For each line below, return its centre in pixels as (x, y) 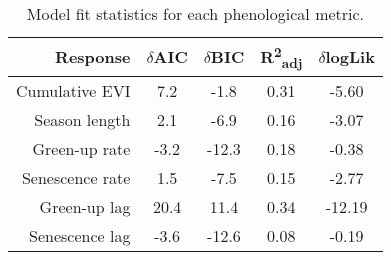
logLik (350, 57)
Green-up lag (85, 206)
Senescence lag (80, 235)
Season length (82, 119)
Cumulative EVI (73, 90)
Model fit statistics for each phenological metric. (195, 13)
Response (93, 57)
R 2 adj (281, 57)
